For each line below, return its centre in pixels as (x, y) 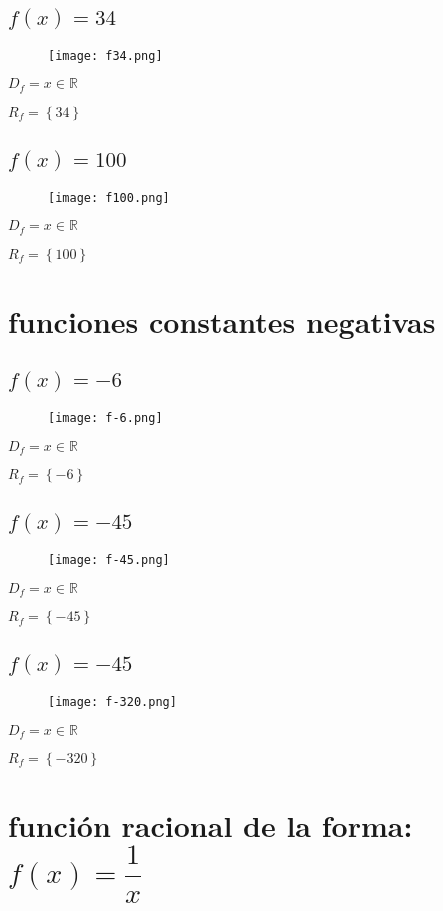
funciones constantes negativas (222, 321)
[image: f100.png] (109, 197)
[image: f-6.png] (105, 418)
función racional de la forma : (210, 825)
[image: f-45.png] (109, 559)
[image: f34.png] (105, 55)
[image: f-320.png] (112, 701)
